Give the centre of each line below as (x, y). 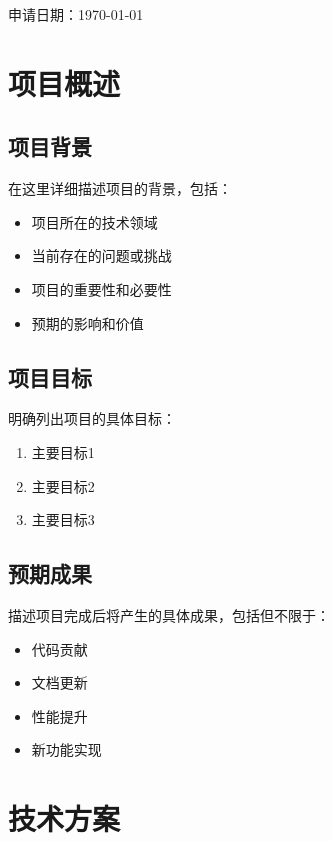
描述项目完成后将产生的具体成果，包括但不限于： (169, 614)
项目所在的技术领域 (94, 221)
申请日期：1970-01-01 (76, 14)
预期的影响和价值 (87, 322)
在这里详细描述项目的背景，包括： (120, 188)
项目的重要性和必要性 (101, 288)
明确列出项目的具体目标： (92, 418)
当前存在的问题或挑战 (101, 255)
